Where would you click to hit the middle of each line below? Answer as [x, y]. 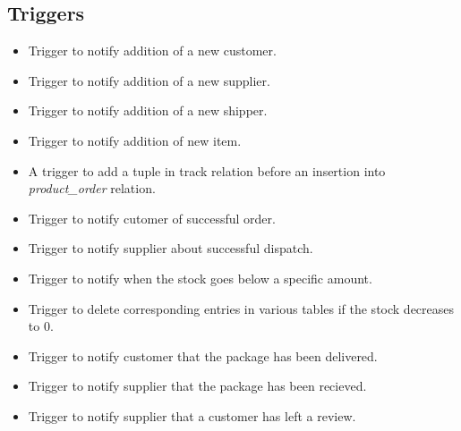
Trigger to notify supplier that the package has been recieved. [197, 386]
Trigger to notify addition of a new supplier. [149, 80]
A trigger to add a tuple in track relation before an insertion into [207, 170]
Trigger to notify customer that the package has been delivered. [203, 355]
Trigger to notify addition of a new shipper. [148, 110]
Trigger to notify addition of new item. [135, 140]
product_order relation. [92, 188]
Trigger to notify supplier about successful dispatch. [171, 248]
